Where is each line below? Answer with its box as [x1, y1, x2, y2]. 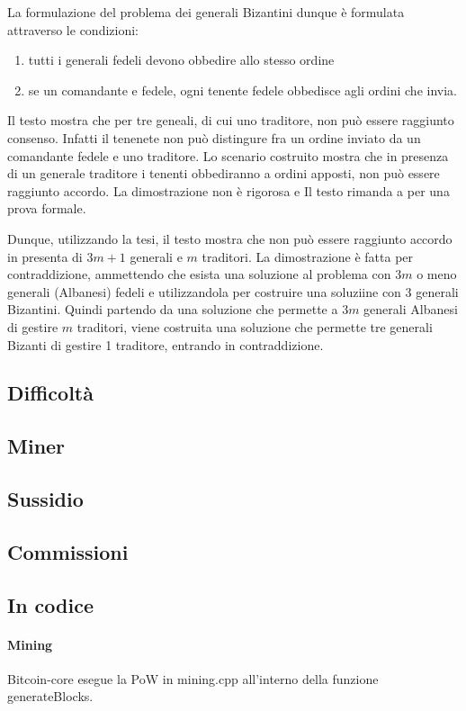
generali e [130, 247, 183, 265]
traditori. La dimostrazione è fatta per [202, 247, 414, 265]
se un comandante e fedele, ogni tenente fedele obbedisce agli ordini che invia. [28, 80, 457, 99]
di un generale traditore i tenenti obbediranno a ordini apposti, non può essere [7, 164, 440, 183]
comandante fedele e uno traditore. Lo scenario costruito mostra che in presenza [7, 146, 449, 165]
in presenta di [7, 247, 83, 265]
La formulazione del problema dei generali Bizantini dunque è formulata [7, 3, 405, 21]
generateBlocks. [7, 687, 94, 706]
